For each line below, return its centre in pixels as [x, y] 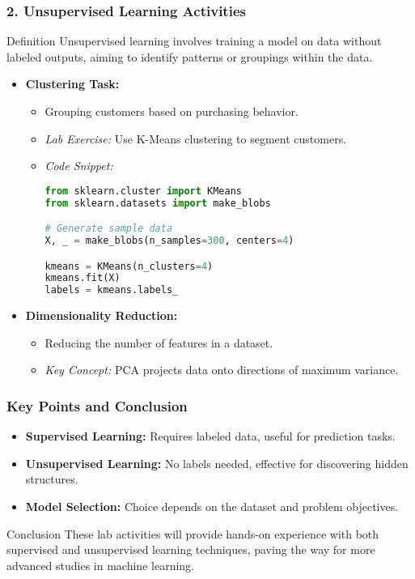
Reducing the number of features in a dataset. [159, 342]
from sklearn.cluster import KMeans [144, 191]
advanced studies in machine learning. [100, 565]
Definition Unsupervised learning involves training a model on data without [194, 41]
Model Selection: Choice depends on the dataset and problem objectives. [212, 506]
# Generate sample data [109, 229]
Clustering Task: [72, 84]
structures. [52, 479]
